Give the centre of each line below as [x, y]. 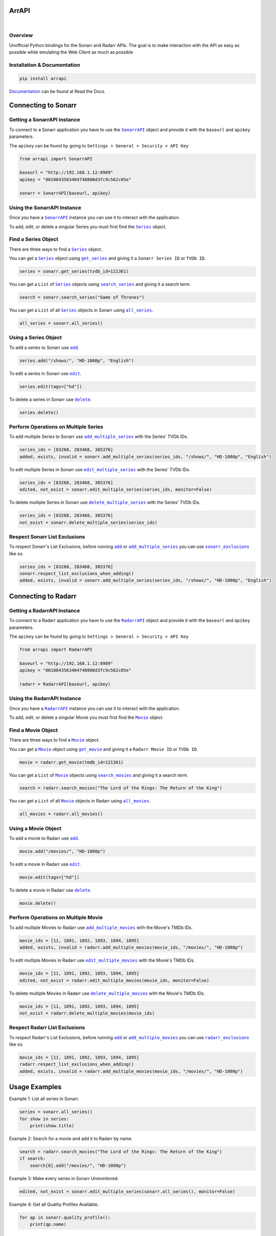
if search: [33, 1159]
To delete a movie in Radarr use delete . [50, 890]
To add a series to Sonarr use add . [44, 347]
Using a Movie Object [35, 828]
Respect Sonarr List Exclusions [47, 536]
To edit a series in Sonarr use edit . [45, 373]
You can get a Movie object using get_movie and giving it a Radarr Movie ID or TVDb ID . [103, 749]
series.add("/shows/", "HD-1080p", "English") [77, 360]
